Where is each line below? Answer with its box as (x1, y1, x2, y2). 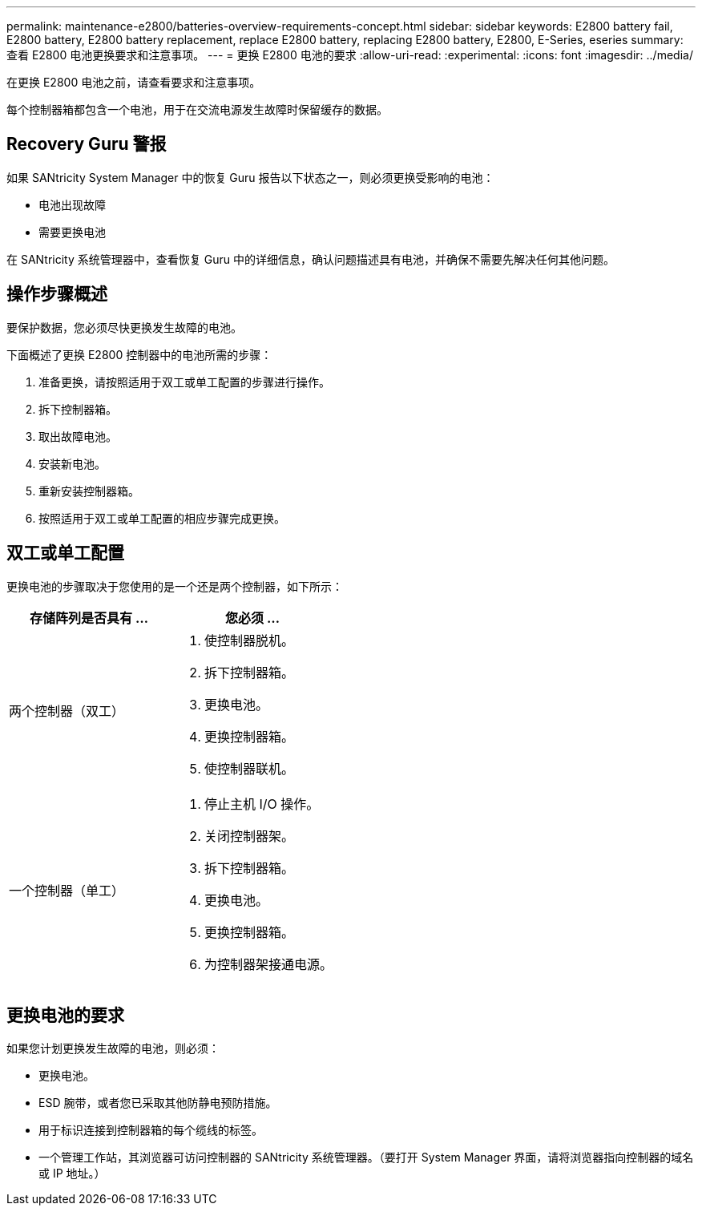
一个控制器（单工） (9, 882, 125, 899)
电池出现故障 (38, 197, 106, 212)
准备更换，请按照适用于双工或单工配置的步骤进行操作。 (38, 374, 330, 389)
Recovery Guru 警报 (6, 134, 167, 155)
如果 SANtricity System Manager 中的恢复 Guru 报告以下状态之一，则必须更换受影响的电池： (6, 170, 494, 184)
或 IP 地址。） (38, 1166, 106, 1181)
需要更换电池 (38, 224, 106, 239)
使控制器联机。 (204, 760, 295, 777)
